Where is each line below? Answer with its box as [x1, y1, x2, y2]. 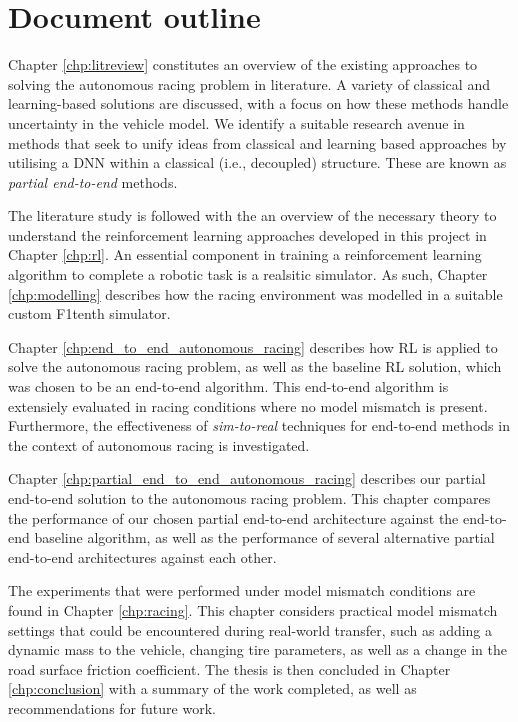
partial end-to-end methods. [8, 171, 178, 192]
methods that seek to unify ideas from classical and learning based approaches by [8, 132, 507, 153]
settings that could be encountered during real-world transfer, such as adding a [8, 619, 493, 640]
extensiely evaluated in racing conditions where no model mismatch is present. [8, 395, 488, 416]
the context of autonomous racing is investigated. [8, 434, 310, 455]
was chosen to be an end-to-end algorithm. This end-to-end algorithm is [8, 376, 449, 397]
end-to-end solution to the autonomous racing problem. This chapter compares [8, 488, 491, 508]
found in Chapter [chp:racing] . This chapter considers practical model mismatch [8, 599, 498, 620]
